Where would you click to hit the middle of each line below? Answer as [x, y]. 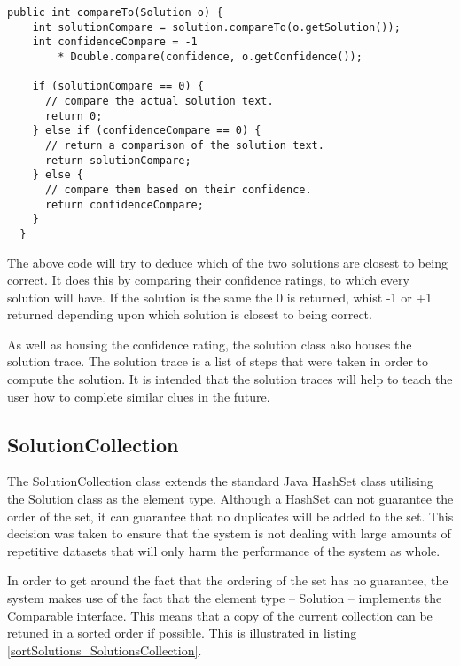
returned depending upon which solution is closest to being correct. [190, 314]
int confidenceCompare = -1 [115, 42]
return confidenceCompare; [124, 204]
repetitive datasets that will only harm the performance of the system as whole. [224, 550]
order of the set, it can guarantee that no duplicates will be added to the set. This [230, 516]
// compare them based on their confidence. [178, 189]
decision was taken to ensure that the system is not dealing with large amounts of [229, 533]
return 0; [74, 116]
